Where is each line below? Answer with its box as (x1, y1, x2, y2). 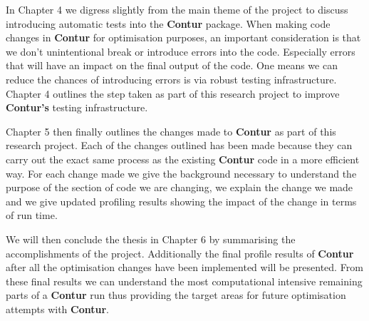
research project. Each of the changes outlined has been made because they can (6, 138, 353, 153)
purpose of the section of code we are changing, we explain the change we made (6, 180, 353, 195)
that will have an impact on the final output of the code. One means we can (6, 58, 338, 73)
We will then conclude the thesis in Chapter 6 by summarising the (6, 231, 296, 246)
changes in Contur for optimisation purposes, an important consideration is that (6, 30, 361, 45)
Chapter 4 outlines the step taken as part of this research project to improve (6, 86, 340, 101)
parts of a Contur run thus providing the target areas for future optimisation (6, 287, 346, 302)
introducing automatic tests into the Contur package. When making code (6, 16, 331, 31)
